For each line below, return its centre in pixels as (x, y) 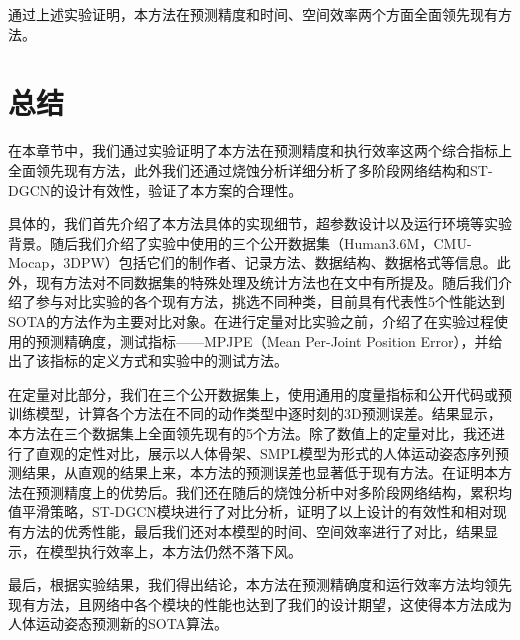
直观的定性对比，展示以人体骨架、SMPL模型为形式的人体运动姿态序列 (265, 452)
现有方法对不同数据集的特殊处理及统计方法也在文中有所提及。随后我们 (266, 281)
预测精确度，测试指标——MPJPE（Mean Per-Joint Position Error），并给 (269, 340)
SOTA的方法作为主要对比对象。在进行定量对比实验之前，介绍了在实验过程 (251, 321)
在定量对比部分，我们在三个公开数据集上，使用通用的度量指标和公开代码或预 (260, 393)
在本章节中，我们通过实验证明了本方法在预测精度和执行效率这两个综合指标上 (260, 150)
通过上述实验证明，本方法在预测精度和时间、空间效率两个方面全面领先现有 (253, 14)
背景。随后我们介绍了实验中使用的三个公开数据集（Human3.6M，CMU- (240, 242)
